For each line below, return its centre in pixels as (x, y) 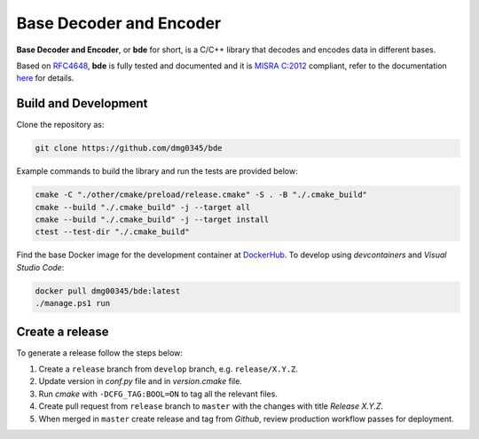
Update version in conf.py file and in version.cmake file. (141, 381)
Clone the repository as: (60, 125)
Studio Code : (40, 267)
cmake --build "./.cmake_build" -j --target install (152, 219)
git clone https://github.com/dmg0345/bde (129, 148)
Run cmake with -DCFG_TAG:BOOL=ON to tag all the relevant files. (158, 394)
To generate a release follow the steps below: (100, 353)
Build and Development (82, 103)
